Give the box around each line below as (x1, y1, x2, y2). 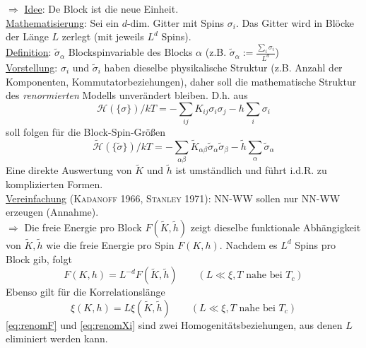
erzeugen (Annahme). (6, 204, 99, 219)
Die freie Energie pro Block (24, 219, 142, 234)
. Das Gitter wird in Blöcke (235, 15, 354, 30)
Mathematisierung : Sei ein (6, 15, 119, 30)
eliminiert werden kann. (6, 331, 108, 346)
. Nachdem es (219, 237, 278, 252)
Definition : (6, 45, 52, 59)
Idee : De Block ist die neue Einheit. (24, 1, 179, 16)
